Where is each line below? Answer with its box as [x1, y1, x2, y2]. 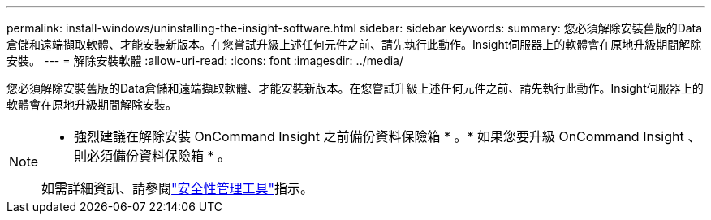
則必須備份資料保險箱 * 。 [74, 148, 231, 164]
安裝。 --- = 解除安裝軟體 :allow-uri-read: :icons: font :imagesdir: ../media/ [6, 54, 404, 67]
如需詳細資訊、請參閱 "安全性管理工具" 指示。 [41, 180, 314, 196]
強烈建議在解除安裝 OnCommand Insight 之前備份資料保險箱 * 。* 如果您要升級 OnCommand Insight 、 [74, 128, 701, 145]
